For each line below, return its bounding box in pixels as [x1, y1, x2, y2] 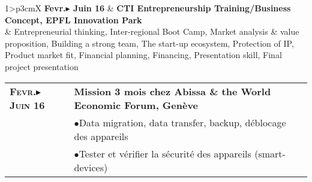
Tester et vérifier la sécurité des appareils [79, 146, 251, 160]
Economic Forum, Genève [74, 98, 199, 112]
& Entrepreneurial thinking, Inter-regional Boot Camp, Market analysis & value [5, 25, 299, 38]
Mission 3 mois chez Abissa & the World [74, 84, 271, 98]
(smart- [254, 146, 286, 160]
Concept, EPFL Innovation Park [5, 13, 142, 26]
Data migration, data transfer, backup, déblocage [79, 115, 286, 129]
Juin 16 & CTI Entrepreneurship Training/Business [73, 2, 291, 14]
